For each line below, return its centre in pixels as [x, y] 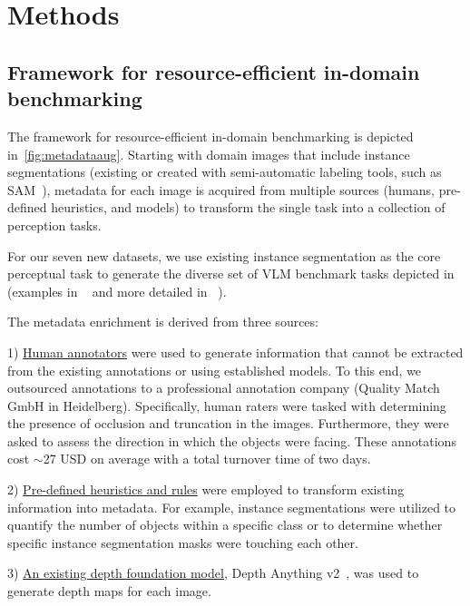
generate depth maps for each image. [109, 591]
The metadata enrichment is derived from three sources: [163, 322]
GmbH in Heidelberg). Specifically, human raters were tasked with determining [227, 405]
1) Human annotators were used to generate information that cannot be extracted [235, 352]
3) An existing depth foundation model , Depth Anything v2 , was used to [213, 573]
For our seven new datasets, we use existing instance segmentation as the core [224, 255]
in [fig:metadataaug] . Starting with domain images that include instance [209, 154]
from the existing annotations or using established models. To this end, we [215, 370]
